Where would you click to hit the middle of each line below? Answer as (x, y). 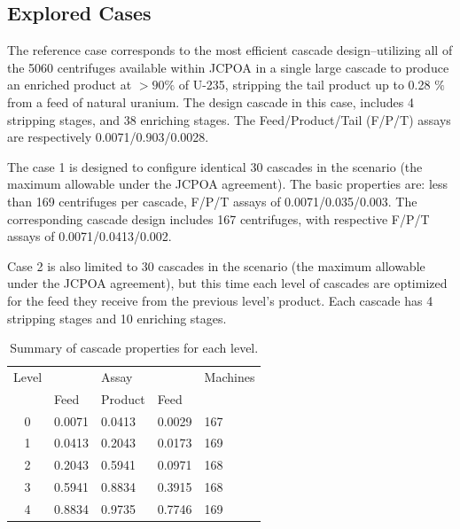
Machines (230, 376)
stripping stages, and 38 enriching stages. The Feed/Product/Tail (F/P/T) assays (229, 119)
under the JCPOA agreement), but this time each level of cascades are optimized (227, 283)
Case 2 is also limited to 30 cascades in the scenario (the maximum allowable (216, 265)
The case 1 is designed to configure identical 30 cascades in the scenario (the (215, 166)
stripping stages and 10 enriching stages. (117, 318)
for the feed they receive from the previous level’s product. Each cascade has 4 (220, 300)
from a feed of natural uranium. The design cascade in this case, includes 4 (211, 101)
